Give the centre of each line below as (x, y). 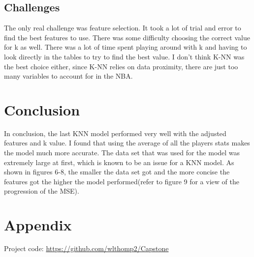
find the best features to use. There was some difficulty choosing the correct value (127, 37)
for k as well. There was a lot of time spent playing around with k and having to (126, 47)
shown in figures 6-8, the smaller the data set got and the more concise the (117, 172)
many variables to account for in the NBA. (68, 76)
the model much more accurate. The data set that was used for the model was (122, 153)
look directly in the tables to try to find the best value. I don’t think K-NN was (124, 56)
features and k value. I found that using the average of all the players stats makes (127, 143)
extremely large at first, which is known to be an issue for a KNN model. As (119, 162)
